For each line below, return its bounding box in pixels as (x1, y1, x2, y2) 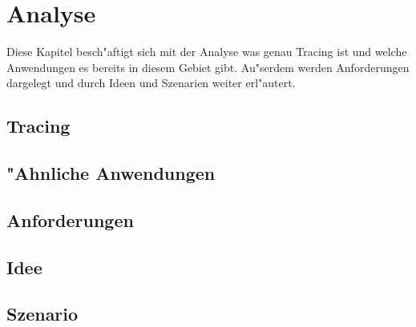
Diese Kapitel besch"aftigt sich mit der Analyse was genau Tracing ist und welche (6, 43, 407, 60)
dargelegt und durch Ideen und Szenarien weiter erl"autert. (6, 74, 296, 91)
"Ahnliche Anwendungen (6, 161, 216, 185)
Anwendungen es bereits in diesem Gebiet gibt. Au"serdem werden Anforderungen (6, 58, 410, 75)
